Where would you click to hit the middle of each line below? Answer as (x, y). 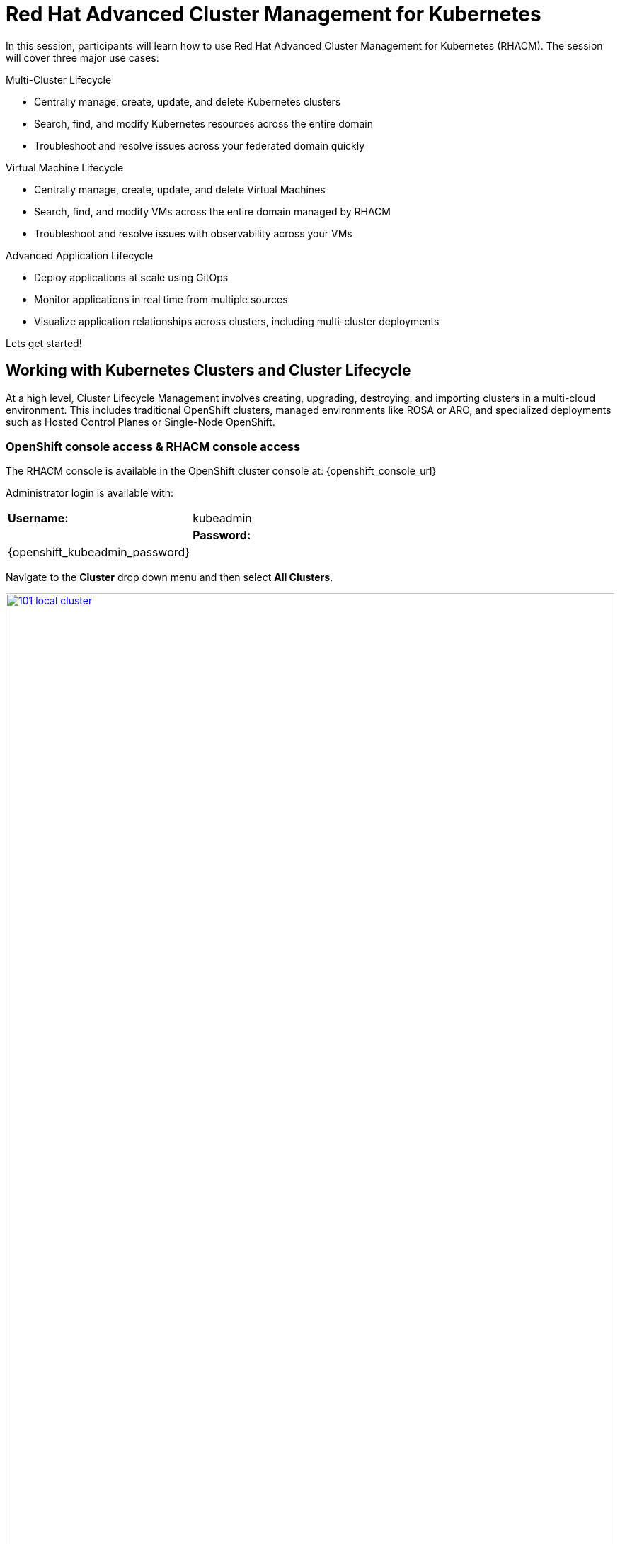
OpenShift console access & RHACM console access (153, 446)
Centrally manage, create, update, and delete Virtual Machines (180, 189)
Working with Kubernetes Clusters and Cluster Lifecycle (208, 371)
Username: (38, 518)
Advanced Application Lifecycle (80, 255)
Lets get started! (44, 343)
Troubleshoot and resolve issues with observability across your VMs (193, 233)
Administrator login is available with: (90, 493)
